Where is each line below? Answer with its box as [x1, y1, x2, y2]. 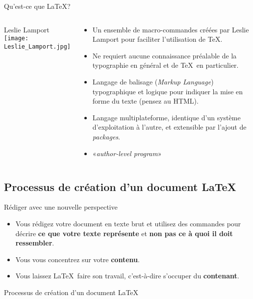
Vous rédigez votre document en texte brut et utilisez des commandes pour [15, 218, 241, 228]
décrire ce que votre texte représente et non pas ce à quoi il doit [15, 228, 233, 238]
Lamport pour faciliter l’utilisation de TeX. [92, 34, 223, 44]
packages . [92, 131, 120, 141]
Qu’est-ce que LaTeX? [4, 1, 71, 11]
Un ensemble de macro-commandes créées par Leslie [92, 24, 249, 34]
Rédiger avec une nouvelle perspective [4, 202, 118, 212]
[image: [4, 35, 29, 42]
